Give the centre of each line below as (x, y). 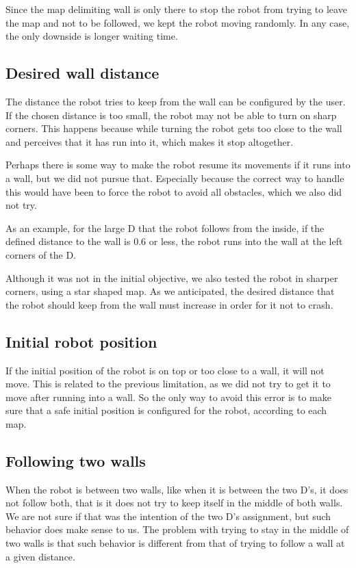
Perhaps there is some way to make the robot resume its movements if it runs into (178, 165)
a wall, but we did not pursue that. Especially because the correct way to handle (175, 178)
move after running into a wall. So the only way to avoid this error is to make (168, 397)
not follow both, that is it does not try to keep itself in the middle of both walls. (174, 503)
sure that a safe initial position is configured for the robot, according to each (166, 410)
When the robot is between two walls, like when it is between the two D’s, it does (177, 489)
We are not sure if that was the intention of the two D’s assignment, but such (168, 516)
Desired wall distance (82, 73)
